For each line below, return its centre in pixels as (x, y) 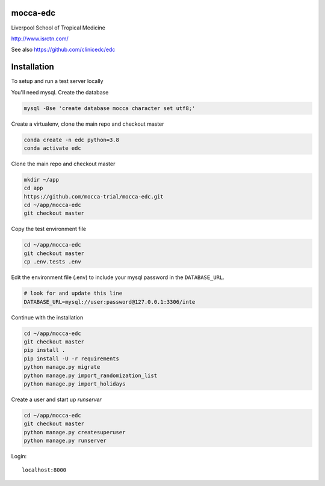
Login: (19, 457)
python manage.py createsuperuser (75, 432)
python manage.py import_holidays (75, 384)
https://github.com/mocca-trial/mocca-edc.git (94, 196)
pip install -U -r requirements (72, 358)
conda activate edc (52, 148)
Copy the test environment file (49, 229)
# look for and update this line (73, 294)
